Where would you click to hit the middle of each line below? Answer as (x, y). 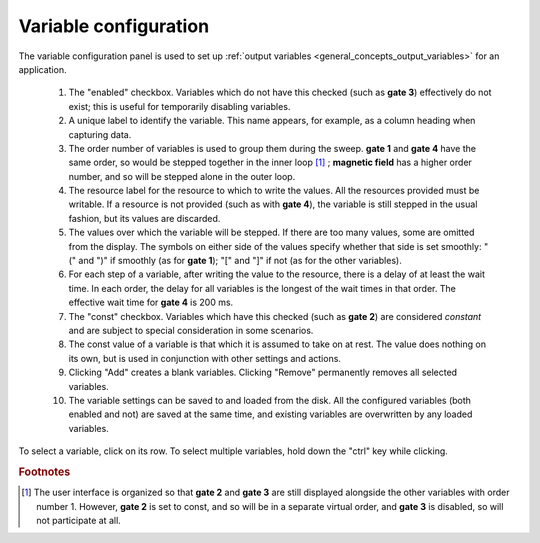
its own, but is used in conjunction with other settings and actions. (205, 358)
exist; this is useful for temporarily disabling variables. (179, 106)
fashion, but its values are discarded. (144, 218)
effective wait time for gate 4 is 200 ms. (151, 302)
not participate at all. (79, 520)
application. (42, 69)
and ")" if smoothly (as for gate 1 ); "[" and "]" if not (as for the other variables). (240, 261)
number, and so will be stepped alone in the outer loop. (182, 176)
